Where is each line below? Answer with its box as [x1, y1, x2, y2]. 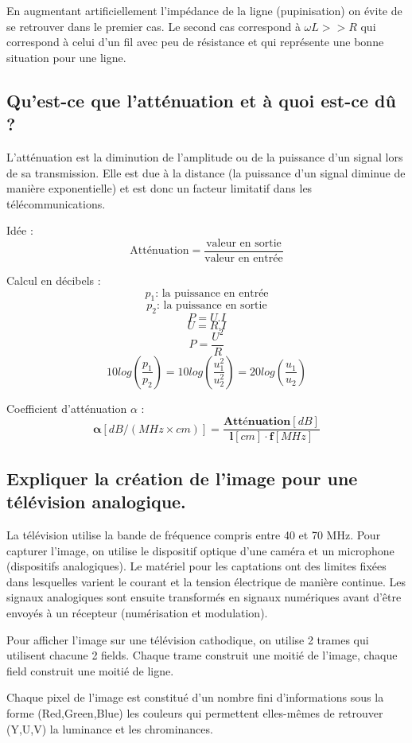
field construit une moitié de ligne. [6, 662, 174, 679]
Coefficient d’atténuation [6, 399, 127, 416]
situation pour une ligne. [6, 49, 126, 65]
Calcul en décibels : [6, 272, 101, 288]
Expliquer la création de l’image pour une [6, 465, 358, 490]
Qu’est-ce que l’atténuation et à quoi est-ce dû [6, 88, 396, 112]
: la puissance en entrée [155, 287, 269, 299]
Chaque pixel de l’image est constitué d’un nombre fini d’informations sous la [6, 689, 384, 706]
